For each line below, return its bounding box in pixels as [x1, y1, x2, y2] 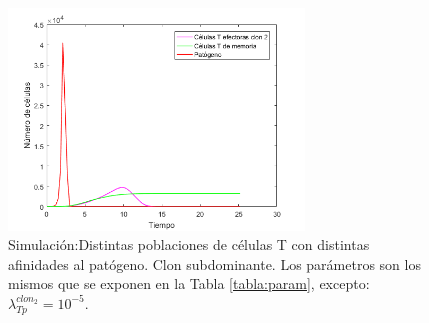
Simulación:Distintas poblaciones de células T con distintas [8, 234, 370, 255]
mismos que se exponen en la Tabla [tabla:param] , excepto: [8, 273, 370, 294]
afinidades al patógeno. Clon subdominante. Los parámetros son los [8, 253, 421, 274]
